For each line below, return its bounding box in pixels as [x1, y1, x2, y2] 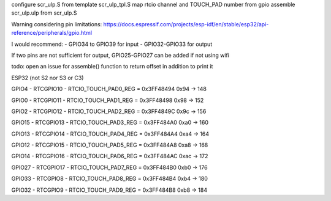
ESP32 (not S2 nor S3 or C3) [11, 74, 84, 81]
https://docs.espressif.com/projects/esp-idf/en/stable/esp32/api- [103, 20, 269, 27]
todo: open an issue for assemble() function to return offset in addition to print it [11, 63, 213, 70]
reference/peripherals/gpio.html [11, 29, 92, 37]
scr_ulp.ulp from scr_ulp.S [11, 9, 77, 16]
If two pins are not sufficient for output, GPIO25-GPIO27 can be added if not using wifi [11, 51, 230, 59]
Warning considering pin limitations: [11, 20, 102, 27]
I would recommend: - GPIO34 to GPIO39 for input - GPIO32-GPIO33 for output [11, 40, 213, 48]
